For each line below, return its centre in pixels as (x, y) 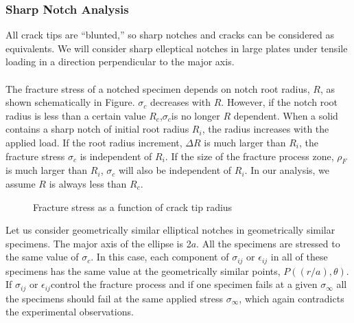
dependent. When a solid (286, 115)
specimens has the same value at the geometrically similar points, (143, 270)
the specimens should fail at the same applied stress (115, 298)
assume (21, 183)
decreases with (180, 102)
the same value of (42, 257)
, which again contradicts (292, 298)
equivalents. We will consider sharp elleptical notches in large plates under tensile (177, 48)
